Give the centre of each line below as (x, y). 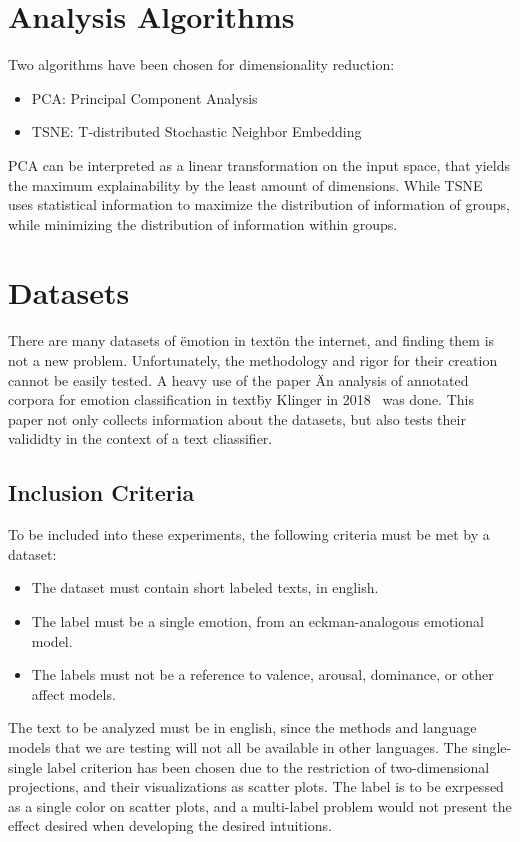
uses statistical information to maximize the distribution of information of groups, (259, 204)
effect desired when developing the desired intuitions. (170, 825)
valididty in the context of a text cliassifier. (140, 438)
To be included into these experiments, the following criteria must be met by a (249, 534)
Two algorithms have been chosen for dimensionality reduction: (201, 64)
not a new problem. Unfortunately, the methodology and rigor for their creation (253, 360)
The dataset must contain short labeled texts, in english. (205, 587)
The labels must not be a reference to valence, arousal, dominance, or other (262, 674)
